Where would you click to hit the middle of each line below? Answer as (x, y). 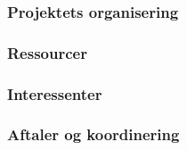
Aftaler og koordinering (93, 134)
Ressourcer (47, 52)
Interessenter (55, 93)
